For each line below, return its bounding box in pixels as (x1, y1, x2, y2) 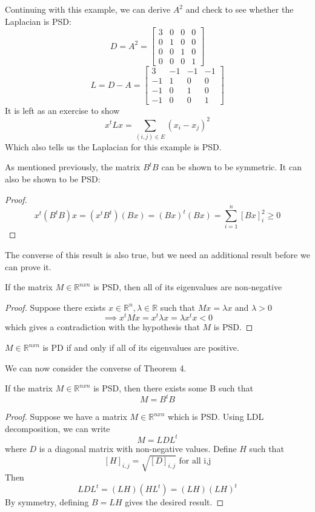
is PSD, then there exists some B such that (93, 382, 253, 394)
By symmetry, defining (5, 496, 89, 508)
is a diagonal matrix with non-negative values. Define (39, 442, 237, 454)
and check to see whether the (185, 3, 294, 15)
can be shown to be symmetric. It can (161, 161, 302, 173)
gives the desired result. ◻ (125, 496, 224, 508)
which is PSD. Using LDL (168, 410, 264, 423)
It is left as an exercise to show (5, 104, 120, 117)
